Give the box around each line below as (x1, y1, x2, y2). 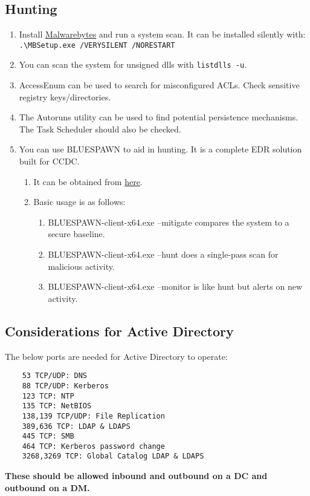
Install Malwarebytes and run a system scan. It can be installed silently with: (19, 28, 306, 41)
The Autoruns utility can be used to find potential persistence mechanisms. (19, 111, 299, 123)
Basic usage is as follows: (33, 195, 126, 208)
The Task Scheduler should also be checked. (19, 122, 181, 135)
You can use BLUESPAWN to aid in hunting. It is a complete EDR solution (19, 143, 302, 155)
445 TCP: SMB (22, 432, 74, 441)
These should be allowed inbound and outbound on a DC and (5, 469, 268, 482)
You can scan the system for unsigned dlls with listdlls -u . (19, 58, 247, 71)
